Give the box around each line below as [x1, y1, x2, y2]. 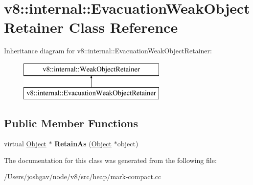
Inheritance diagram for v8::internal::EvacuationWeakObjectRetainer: [4, 46, 212, 56]
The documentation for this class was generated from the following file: [4, 155, 217, 165]
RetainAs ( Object [54, 139, 112, 149]
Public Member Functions [4, 116, 138, 131]
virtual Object [4, 139, 46, 149]
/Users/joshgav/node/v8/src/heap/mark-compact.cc [4, 171, 161, 182]
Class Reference [69, 17, 178, 37]
